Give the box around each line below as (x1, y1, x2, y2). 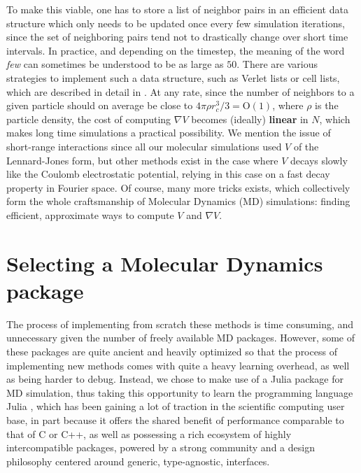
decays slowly (290, 153, 348, 167)
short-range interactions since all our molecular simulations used (6, 139, 282, 153)
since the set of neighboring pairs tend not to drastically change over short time (6, 29, 348, 44)
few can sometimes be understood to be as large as (6, 57, 224, 71)
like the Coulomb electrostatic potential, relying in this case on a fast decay (6, 167, 330, 181)
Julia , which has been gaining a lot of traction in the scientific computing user (6, 399, 345, 414)
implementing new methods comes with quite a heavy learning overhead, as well (6, 358, 350, 372)
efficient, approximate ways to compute (6, 207, 174, 222)
